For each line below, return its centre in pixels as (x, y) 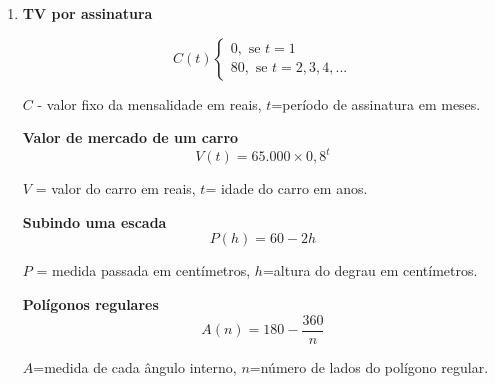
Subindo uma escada (94, 221)
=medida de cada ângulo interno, (135, 366)
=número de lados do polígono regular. (369, 366)
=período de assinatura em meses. (376, 103)
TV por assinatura (87, 13)
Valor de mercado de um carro (130, 137)
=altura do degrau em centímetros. (370, 270)
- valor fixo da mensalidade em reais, (149, 103)
